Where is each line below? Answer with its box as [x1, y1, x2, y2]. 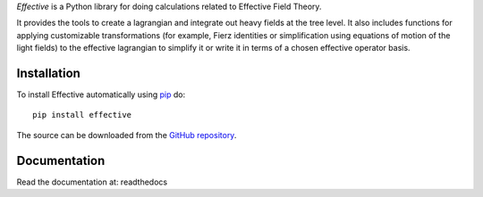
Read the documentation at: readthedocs [16, 176, 168, 187]
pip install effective [32, 110, 132, 120]
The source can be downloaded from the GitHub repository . [16, 129, 237, 140]
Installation [16, 65, 80, 80]
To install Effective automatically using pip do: [16, 89, 186, 100]
